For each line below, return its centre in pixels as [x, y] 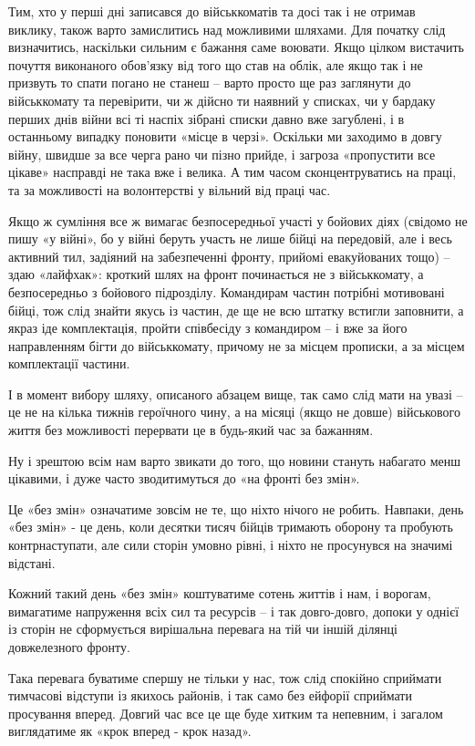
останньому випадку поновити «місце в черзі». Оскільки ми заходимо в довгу [225, 136]
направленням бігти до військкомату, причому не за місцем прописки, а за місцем [237, 345]
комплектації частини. [69, 363]
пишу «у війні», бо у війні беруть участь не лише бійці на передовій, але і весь [230, 238]
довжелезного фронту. [69, 647]
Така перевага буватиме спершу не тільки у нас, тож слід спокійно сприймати [225, 677]
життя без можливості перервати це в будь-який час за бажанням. [191, 430]
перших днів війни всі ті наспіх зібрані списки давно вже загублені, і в [207, 118]
